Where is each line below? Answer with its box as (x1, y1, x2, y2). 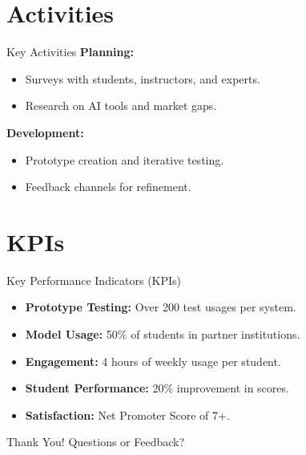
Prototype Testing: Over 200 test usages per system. (25, 299, 296, 315)
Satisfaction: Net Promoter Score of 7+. (25, 406, 230, 423)
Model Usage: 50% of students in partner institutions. (25, 326, 300, 342)
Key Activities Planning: (6, 43, 134, 60)
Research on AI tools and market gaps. (25, 97, 217, 114)
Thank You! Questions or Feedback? (6, 433, 185, 450)
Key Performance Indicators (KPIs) (6, 271, 182, 288)
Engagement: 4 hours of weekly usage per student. (25, 352, 281, 369)
